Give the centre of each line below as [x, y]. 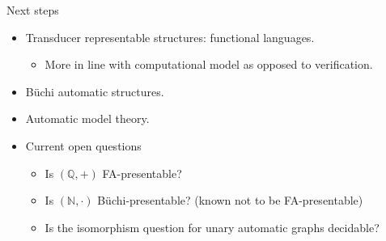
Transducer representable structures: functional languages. [170, 37]
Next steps [33, 10]
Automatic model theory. [87, 118]
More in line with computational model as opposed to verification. [209, 64]
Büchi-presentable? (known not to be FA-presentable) [230, 200]
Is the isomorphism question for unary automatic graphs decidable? [212, 227]
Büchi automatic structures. [95, 91]
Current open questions [83, 145]
